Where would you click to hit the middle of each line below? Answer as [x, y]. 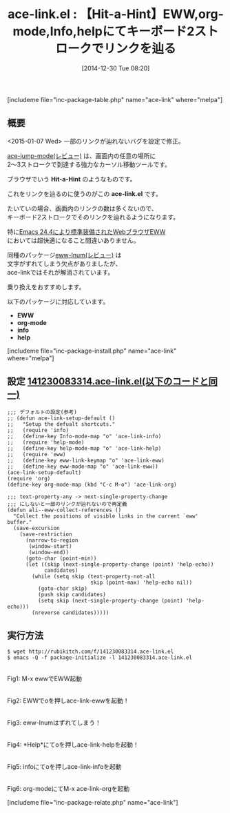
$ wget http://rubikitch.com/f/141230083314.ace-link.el [91, 652]
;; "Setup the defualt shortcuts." [61, 424]
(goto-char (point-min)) [61, 558]
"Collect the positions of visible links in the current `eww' [106, 516]
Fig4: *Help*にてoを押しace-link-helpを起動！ [73, 745]
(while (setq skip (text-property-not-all [94, 576]
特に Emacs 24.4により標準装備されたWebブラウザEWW [86, 231]
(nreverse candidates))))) [71, 613]
